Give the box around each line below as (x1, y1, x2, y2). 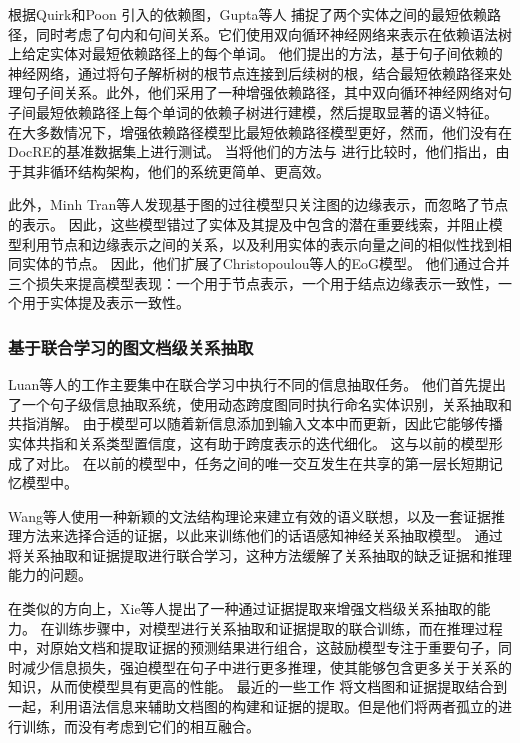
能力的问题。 (8, 564, 92, 585)
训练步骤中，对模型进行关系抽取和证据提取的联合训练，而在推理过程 (54, 617, 503, 638)
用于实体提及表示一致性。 (21, 292, 190, 313)
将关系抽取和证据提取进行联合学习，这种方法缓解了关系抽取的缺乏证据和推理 (8, 544, 512, 565)
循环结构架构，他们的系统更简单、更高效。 (49, 160, 330, 181)
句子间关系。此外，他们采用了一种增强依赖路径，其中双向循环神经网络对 (21, 82, 498, 103)
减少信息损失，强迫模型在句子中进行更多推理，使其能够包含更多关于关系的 (21, 656, 512, 677)
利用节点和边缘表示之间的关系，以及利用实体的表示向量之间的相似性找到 (21, 233, 498, 254)
